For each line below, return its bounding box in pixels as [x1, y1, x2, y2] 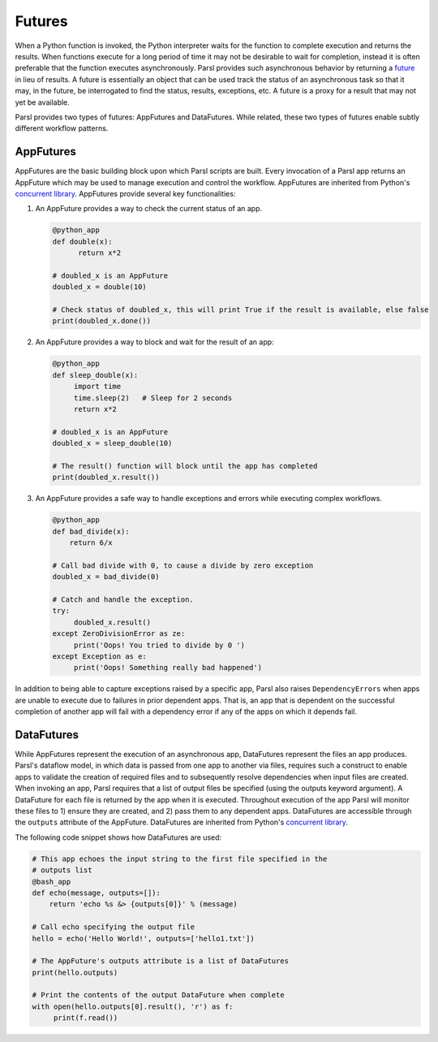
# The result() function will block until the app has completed [52, 461, 318, 470]
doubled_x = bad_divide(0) [52, 573, 160, 582]
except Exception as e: [52, 652, 148, 661]
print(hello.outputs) [32, 967, 118, 977]
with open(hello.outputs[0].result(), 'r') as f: [32, 1001, 234, 1011]
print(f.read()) [53, 1014, 118, 1023]
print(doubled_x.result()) [52, 473, 160, 482]
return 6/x [69, 538, 113, 547]
